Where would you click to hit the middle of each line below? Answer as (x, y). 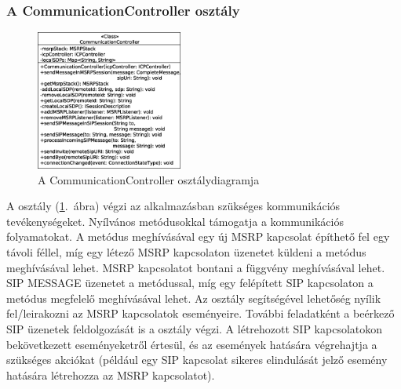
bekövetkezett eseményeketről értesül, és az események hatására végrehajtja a (192, 344)
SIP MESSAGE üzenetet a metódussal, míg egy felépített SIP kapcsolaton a (190, 283)
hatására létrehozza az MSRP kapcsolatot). (111, 374)
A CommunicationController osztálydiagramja (149, 179)
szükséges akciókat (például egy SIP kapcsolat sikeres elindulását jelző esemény (197, 360)
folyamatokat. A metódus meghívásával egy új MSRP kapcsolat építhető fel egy (198, 236)
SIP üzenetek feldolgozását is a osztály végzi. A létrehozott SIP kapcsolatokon (195, 328)
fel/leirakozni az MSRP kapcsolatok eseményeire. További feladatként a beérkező (200, 313)
